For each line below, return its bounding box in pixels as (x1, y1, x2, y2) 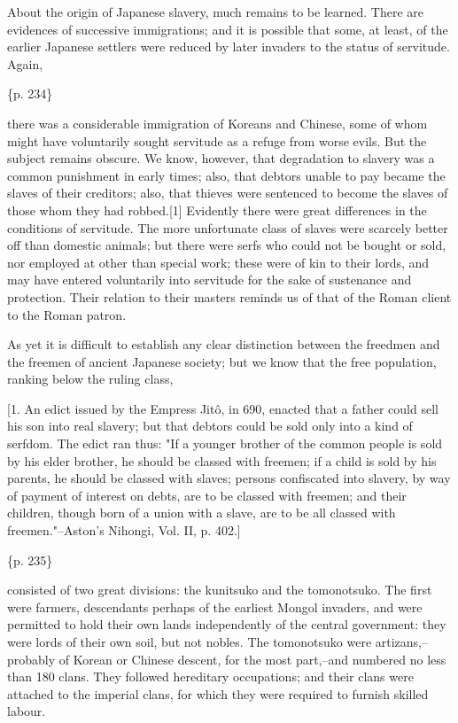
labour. (7, 702, 46, 720)
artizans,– (375, 633, 429, 650)
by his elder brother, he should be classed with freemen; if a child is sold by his (7, 451, 437, 470)
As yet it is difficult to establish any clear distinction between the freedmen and (7, 335, 440, 354)
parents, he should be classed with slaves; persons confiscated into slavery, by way (7, 469, 451, 487)
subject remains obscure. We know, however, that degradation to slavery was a (7, 149, 435, 167)
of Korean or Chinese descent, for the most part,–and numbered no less (58, 649, 446, 668)
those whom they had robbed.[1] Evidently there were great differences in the (7, 200, 427, 219)
